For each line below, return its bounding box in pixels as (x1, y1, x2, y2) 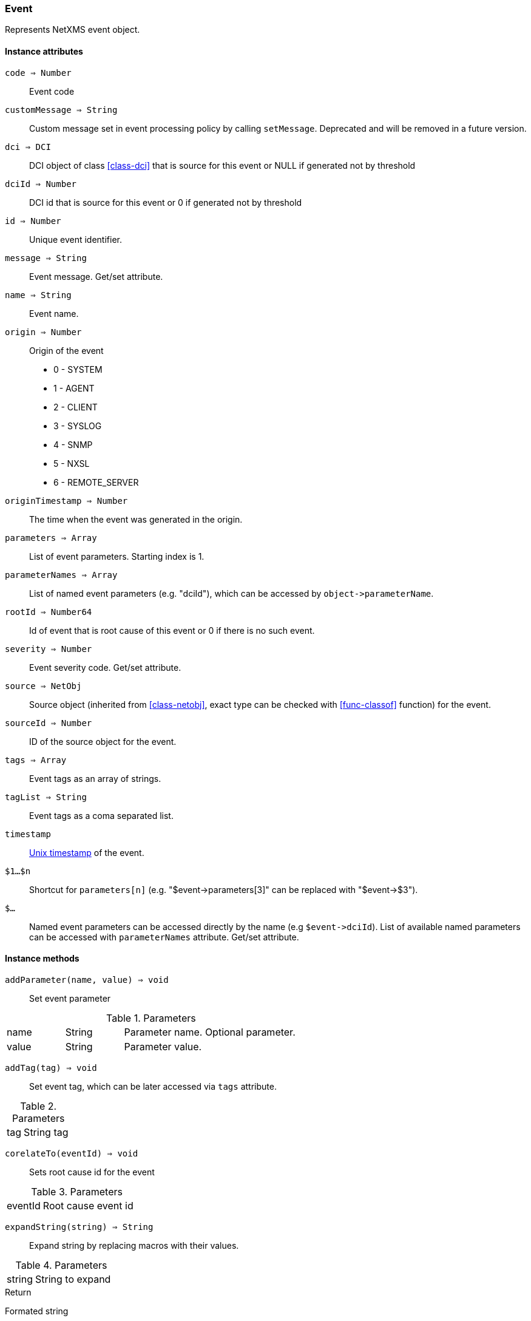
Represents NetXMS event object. (5, 24, 140, 35)
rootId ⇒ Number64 (5, 606, 92, 617)
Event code (29, 86, 75, 97)
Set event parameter (29, 993, 111, 1003)
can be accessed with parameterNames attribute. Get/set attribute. (29, 931, 299, 942)
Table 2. (20, 1099, 57, 1112)
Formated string (5, 1305, 69, 1316)
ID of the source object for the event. (29, 736, 177, 747)
